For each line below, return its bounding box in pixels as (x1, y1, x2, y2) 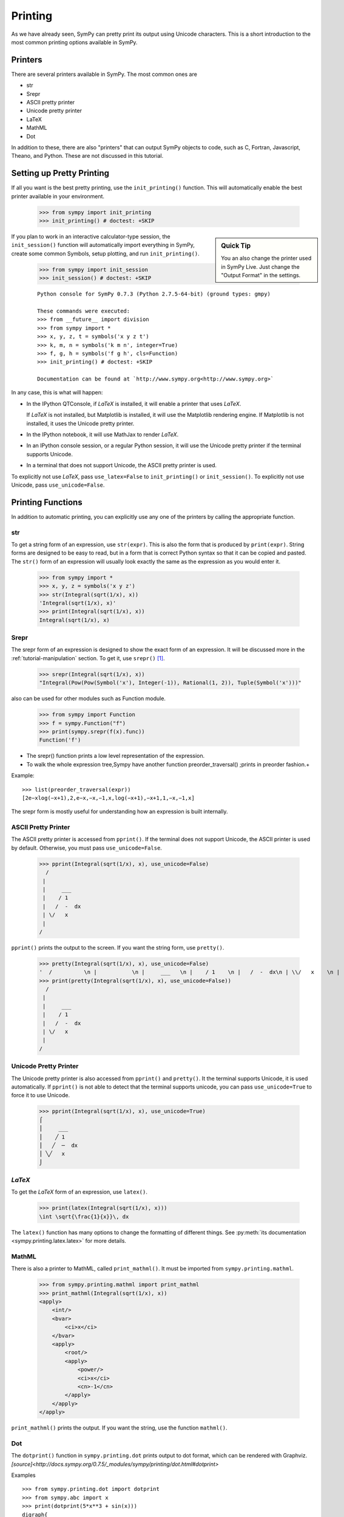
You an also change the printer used (221, 255, 312, 262)
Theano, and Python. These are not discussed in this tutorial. (11, 152, 164, 160)
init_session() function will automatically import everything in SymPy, (11, 242, 195, 249)
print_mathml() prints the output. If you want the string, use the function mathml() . (11, 1424, 228, 1431)
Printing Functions (11, 497, 83, 507)
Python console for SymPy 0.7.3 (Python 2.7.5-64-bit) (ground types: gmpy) (37, 291, 271, 297)
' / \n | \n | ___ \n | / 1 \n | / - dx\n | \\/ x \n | (39, 968, 340, 976)
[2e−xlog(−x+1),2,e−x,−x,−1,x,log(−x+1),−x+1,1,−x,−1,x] (22, 794, 195, 801)
